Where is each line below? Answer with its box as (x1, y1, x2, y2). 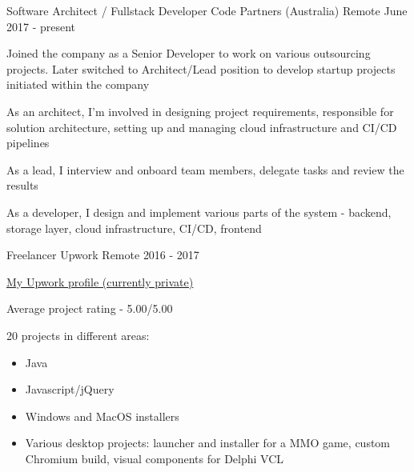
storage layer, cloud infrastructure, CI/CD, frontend (6, 219, 262, 236)
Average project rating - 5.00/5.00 (6, 300, 173, 317)
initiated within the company (6, 76, 150, 93)
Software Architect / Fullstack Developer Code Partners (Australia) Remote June (6, 2, 408, 18)
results (6, 177, 38, 194)
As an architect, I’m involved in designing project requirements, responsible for (6, 102, 394, 119)
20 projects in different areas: (6, 326, 150, 343)
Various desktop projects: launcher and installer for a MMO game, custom (25, 434, 391, 451)
